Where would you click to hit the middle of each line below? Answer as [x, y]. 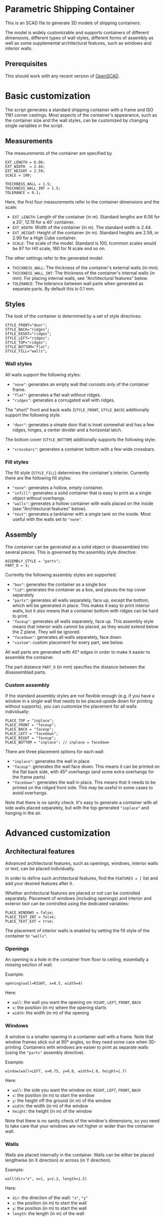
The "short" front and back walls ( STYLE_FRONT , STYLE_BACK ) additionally [77, 409]
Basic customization [48, 96]
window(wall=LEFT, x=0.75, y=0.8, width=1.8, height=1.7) [66, 1071]
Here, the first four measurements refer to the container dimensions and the [82, 202]
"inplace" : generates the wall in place [51, 761]
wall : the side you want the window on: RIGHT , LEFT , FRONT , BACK [76, 1090]
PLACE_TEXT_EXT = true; [30, 922]
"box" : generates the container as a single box [59, 584]
